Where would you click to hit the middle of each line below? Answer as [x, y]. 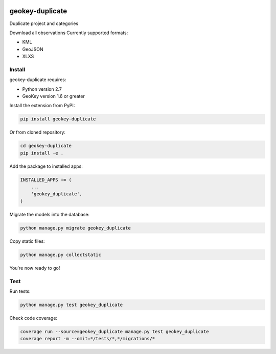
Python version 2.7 [42, 89]
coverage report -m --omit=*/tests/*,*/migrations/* [88, 339]
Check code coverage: [33, 318]
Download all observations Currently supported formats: [69, 33]
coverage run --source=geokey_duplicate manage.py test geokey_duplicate [114, 331]
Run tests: [20, 291]
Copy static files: [27, 241]
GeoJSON [33, 49]
